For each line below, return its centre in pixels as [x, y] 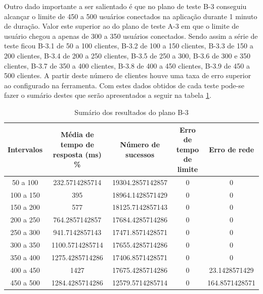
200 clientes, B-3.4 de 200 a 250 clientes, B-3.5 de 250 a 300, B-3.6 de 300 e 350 [127, 55]
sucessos [140, 154]
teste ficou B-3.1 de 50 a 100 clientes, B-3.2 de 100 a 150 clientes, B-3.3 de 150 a [129, 46]
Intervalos [25, 149]
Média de [77, 134]
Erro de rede [231, 149]
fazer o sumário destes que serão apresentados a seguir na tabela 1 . [108, 95]
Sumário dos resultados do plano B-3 [131, 112]
